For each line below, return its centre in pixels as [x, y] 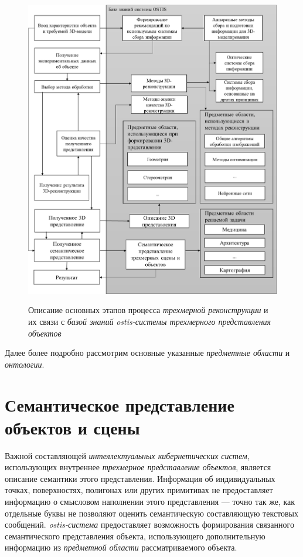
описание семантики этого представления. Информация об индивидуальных [140, 478]
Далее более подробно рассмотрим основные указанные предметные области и [147, 353]
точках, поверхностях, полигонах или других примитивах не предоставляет [139, 490]
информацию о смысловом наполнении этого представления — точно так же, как [150, 502]
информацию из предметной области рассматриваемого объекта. [121, 547]
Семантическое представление [120, 404]
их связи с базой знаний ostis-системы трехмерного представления [150, 321]
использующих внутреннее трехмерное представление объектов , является [138, 467]
